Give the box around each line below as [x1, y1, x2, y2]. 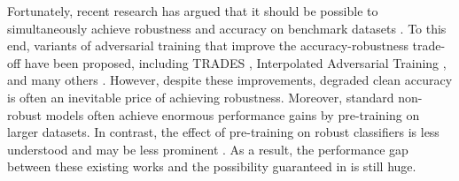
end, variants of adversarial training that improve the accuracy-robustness [7, 36, 408, 55]
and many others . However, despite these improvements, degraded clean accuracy [7, 71, 453, 89]
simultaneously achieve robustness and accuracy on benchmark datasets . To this [7, 19, 447, 37]
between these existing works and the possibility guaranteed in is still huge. [7, 157, 416, 176]
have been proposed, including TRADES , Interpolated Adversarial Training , [24, 53, 447, 72]
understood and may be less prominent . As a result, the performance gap [7, 140, 408, 158]
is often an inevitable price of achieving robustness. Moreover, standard [7, 87, 394, 106]
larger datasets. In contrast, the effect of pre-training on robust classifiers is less [7, 123, 440, 141]
